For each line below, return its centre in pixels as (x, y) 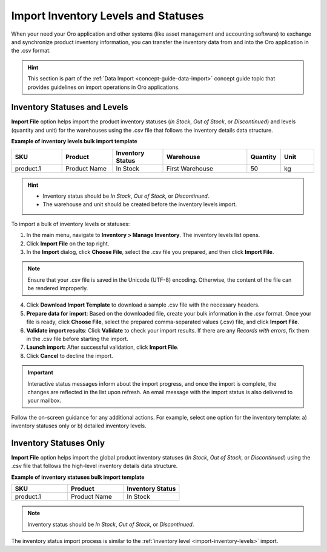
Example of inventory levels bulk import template (74, 141)
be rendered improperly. (58, 288)
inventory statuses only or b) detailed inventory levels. (79, 426)
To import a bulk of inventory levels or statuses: (71, 224)
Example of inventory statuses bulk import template (78, 477)
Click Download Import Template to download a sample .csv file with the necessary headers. (143, 305)
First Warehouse (190, 168)
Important (41, 372)
